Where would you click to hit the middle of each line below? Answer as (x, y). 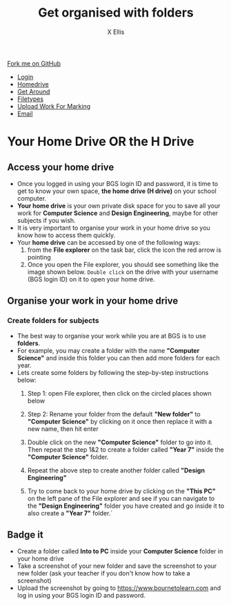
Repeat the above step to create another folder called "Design (116, 470)
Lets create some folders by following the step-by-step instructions (113, 372)
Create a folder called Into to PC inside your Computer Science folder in (120, 551)
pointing (39, 257)
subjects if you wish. (46, 220)
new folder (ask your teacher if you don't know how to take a (104, 573)
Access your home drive (61, 167)
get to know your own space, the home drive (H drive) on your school (117, 191)
